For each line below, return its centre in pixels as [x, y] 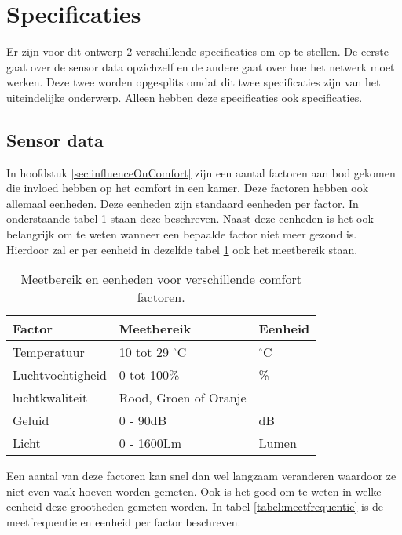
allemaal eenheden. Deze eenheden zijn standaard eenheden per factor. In [183, 203]
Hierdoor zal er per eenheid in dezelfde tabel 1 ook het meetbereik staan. [182, 249]
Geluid [31, 420]
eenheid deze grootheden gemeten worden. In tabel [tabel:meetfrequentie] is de [195, 506]
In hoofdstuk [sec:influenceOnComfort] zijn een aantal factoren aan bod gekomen [201, 172]
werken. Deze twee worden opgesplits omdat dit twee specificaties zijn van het [194, 82]
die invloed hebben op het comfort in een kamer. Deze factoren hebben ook [188, 188]
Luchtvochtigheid [60, 375]
